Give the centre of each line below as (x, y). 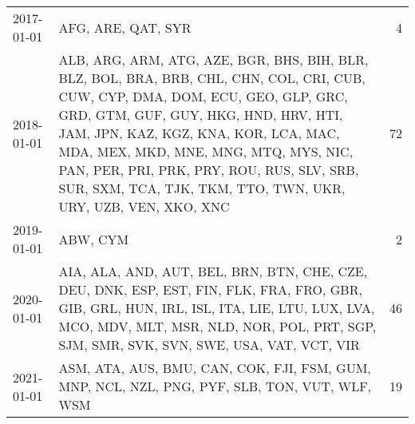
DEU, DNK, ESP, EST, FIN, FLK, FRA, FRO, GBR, (210, 289)
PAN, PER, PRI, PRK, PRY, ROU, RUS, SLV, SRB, (209, 170)
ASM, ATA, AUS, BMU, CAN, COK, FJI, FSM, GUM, (215, 368)
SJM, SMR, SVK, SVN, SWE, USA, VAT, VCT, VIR (209, 345)
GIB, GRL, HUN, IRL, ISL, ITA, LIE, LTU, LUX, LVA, (217, 308)
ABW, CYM (94, 239)
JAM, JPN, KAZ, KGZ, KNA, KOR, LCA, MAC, (199, 133)
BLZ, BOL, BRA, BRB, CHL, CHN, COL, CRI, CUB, (212, 78)
